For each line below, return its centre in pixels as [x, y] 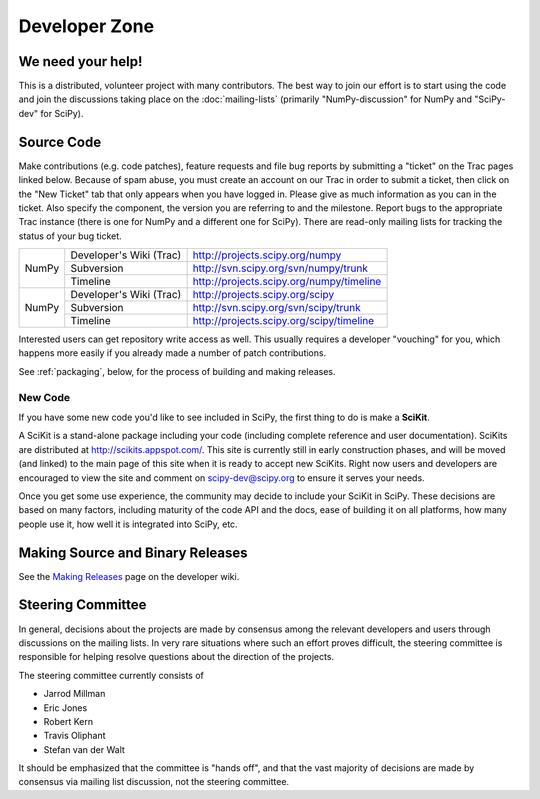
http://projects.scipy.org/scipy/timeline [283, 321]
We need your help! [80, 61]
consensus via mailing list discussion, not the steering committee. [154, 782]
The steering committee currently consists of [111, 675]
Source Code [60, 141]
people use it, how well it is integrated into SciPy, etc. [128, 524]
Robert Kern [68, 721]
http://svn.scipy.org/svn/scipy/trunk [276, 308]
